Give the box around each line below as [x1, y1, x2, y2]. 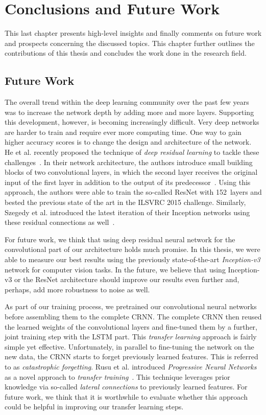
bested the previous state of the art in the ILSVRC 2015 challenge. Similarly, [5, 197, 246, 207]
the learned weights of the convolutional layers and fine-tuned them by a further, [5, 321, 257, 332]
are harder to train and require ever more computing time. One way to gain [5, 126, 241, 137]
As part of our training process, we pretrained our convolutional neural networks [5, 301, 257, 312]
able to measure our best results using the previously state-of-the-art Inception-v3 [5, 254, 260, 265]
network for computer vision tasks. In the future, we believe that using [5, 264, 226, 274]
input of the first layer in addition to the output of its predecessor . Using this [5, 176, 251, 187]
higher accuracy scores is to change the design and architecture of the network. [5, 136, 252, 147]
